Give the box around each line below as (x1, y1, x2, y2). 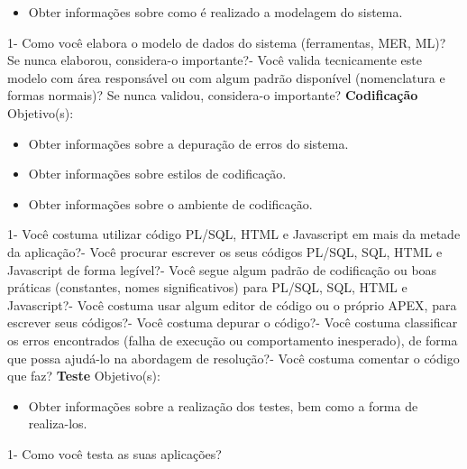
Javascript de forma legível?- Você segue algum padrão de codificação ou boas (7, 260, 437, 279)
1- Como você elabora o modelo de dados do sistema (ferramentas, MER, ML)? (7, 32, 446, 51)
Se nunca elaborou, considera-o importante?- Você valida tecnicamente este (7, 51, 422, 69)
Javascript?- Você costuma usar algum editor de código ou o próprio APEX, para (7, 295, 457, 314)
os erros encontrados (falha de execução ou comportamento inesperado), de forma (7, 330, 458, 349)
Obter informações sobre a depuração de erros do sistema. (28, 133, 349, 152)
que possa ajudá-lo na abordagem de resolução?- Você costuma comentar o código (7, 348, 460, 367)
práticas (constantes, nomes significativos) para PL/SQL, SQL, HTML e (7, 278, 407, 297)
